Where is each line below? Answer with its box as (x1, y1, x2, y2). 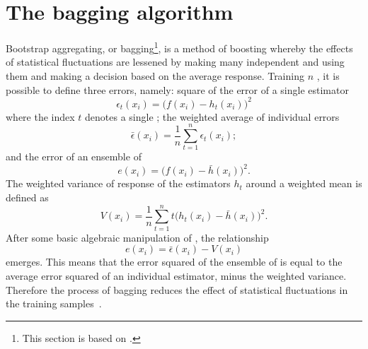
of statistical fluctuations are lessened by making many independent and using (6, 54, 345, 69)
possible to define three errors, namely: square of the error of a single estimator (6, 82, 349, 97)
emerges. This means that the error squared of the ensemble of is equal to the (6, 254, 343, 269)
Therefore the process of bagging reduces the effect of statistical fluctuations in (6, 282, 348, 297)
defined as (6, 190, 49, 205)
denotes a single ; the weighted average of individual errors (85, 109, 340, 124)
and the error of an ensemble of (6, 149, 142, 164)
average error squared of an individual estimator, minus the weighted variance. (6, 268, 347, 283)
